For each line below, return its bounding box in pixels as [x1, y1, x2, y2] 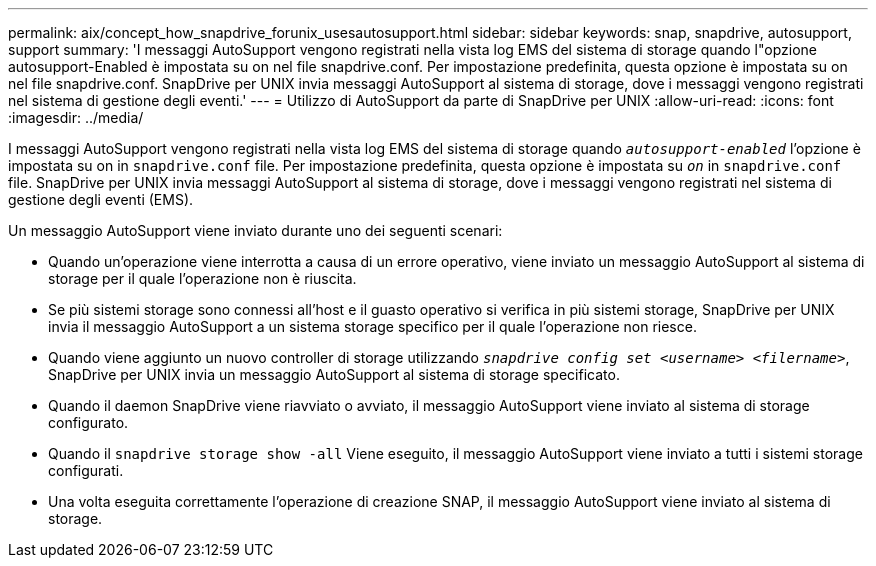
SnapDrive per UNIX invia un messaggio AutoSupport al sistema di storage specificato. [48, 366, 620, 383]
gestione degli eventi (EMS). [8, 191, 194, 208]
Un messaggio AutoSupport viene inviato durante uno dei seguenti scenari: [8, 222, 503, 239]
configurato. [48, 414, 129, 431]
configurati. [48, 462, 124, 479]
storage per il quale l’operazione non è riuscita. [48, 270, 357, 287]
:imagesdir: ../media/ [8, 109, 144, 126]
